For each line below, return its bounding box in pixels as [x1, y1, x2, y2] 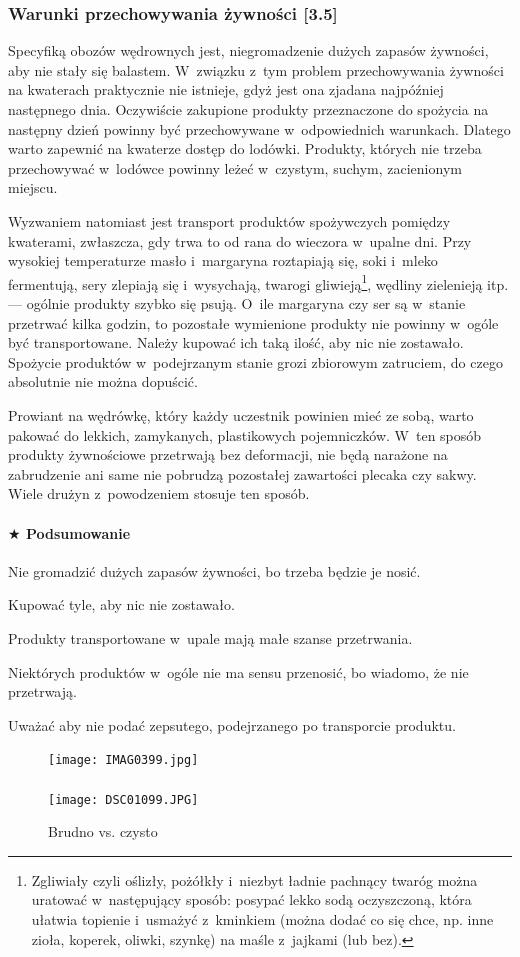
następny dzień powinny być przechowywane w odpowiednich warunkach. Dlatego [8, 118, 511, 139]
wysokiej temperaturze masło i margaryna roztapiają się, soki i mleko [8, 250, 438, 271]
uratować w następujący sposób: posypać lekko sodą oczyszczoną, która [31, 889, 472, 910]
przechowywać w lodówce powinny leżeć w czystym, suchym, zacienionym [8, 157, 462, 178]
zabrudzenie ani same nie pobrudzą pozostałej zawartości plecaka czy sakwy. [8, 463, 477, 484]
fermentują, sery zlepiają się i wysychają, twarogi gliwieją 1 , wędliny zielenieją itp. [8, 270, 509, 294]
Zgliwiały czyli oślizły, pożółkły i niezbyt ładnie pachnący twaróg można [31, 869, 478, 890]
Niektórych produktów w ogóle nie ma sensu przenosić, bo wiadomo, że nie [8, 661, 469, 682]
